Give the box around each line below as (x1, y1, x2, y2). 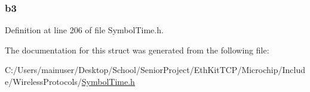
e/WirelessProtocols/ (5, 75, 82, 87)
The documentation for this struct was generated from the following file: (5, 43, 269, 56)
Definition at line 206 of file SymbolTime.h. (5, 24, 164, 36)
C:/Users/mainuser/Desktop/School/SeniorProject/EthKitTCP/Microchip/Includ (5, 64, 306, 76)
